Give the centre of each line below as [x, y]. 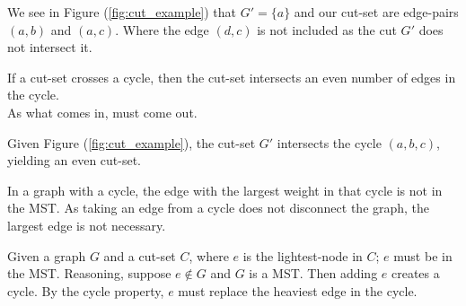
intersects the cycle [329, 142]
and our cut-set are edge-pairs [376, 12]
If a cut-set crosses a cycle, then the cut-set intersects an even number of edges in [232, 77]
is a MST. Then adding [313, 273]
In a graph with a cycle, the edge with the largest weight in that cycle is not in [225, 190]
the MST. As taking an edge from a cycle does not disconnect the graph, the [219, 208]
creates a [416, 273]
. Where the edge [162, 29]
